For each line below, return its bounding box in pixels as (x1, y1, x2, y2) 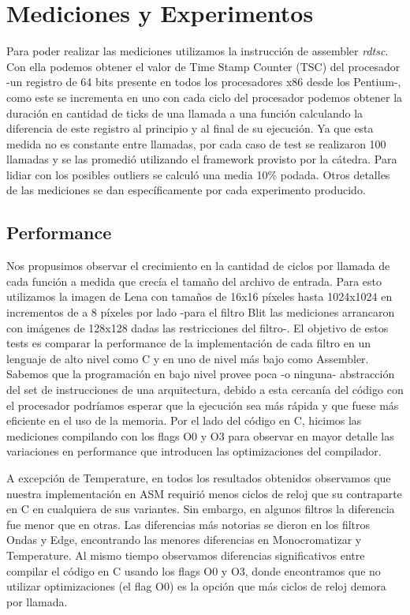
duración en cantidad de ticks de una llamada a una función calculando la (6, 104, 363, 121)
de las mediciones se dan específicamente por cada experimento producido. (6, 182, 366, 198)
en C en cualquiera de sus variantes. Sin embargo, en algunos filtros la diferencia (6, 501, 395, 517)
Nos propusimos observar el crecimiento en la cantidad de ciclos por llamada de (6, 257, 390, 274)
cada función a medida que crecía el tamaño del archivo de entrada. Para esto (6, 272, 382, 289)
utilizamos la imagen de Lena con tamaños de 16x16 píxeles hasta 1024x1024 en (6, 288, 393, 305)
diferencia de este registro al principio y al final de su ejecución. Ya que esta (6, 120, 374, 137)
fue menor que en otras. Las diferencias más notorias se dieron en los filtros (6, 516, 371, 532)
